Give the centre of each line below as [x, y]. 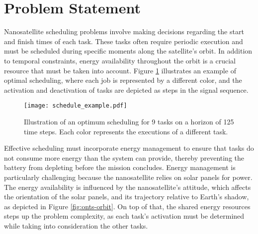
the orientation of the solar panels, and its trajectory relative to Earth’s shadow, [127, 197]
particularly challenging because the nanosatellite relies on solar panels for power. [128, 177]
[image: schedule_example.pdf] [76, 106]
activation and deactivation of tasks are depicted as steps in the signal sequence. [126, 89]
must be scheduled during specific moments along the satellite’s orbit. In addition [128, 51]
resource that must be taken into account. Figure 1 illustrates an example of [120, 70]
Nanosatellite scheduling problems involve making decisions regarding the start [124, 31]
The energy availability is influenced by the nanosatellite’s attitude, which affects [128, 187]
